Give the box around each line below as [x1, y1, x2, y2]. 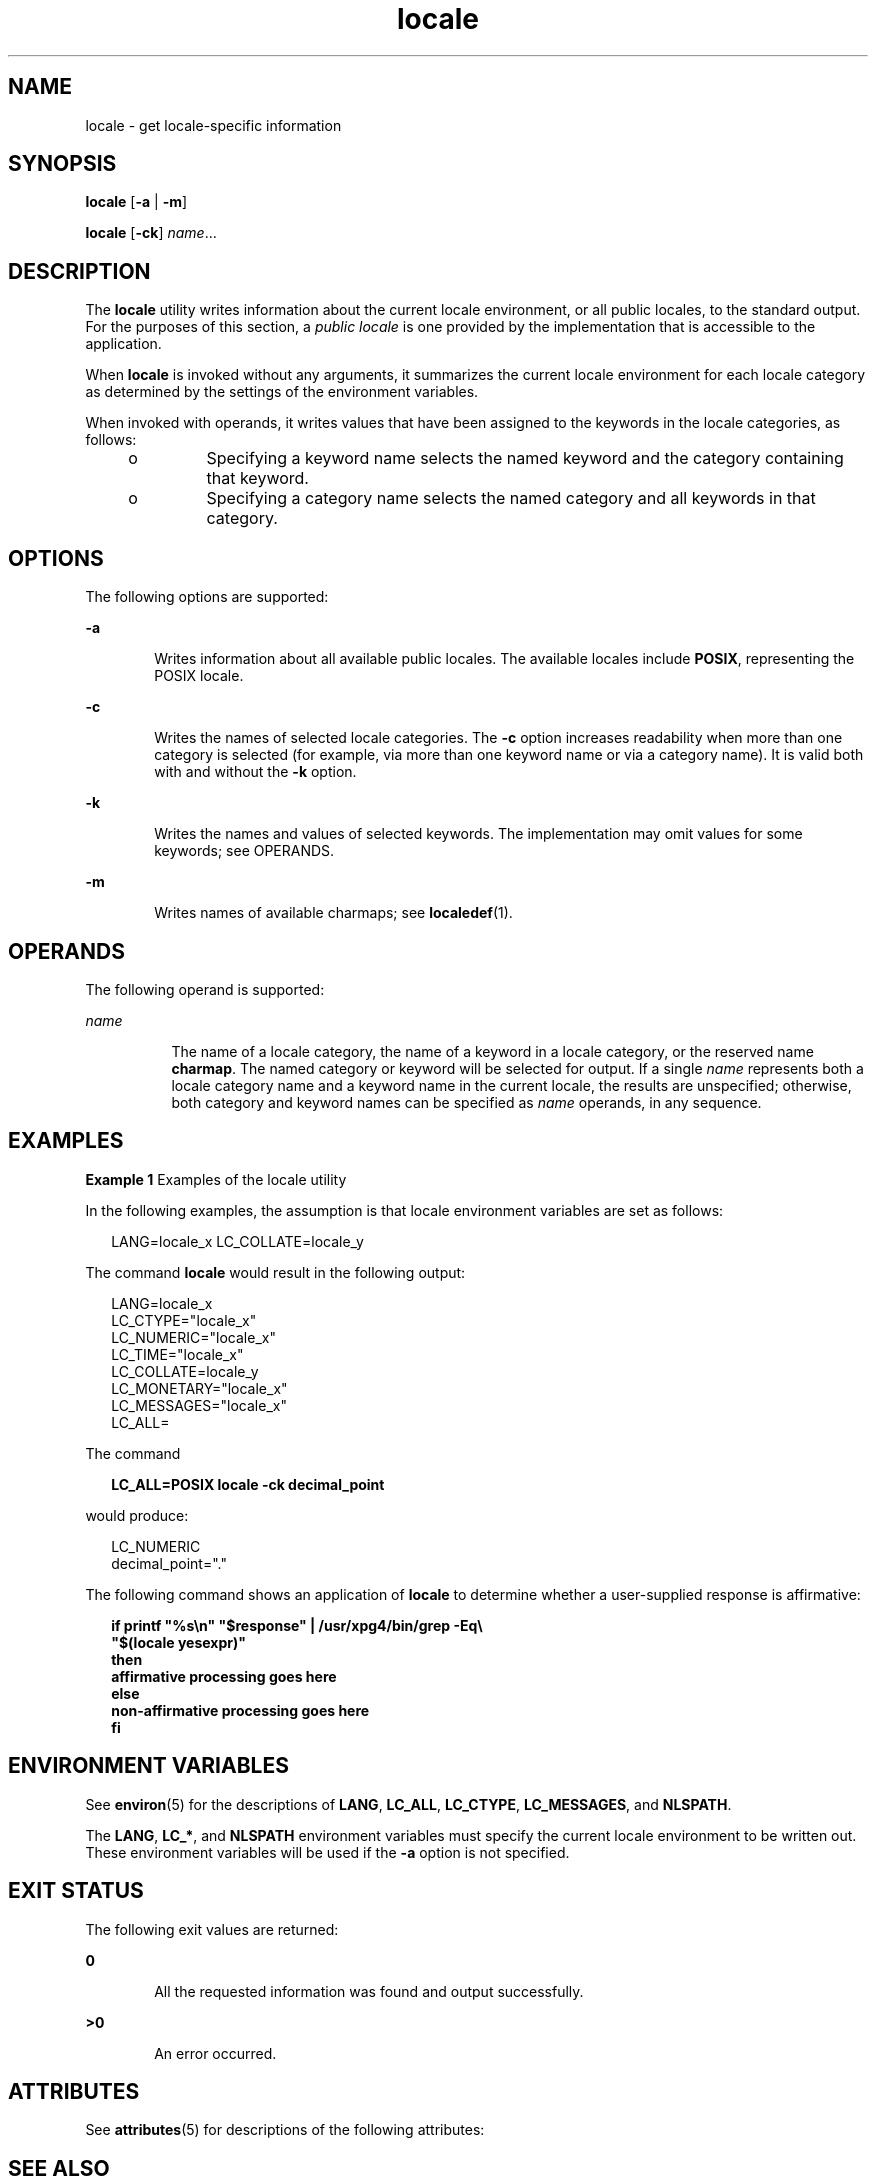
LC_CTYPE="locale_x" [111, 1311, 257, 1329]
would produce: [85, 1506, 189, 1524]
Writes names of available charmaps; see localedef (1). [154, 904, 513, 922]
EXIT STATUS [8, 1878, 144, 1904]
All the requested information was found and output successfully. [154, 1982, 584, 2000]
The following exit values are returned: [85, 1920, 339, 1938]
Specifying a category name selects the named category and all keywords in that [206, 488, 816, 509]
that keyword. [206, 468, 309, 489]
